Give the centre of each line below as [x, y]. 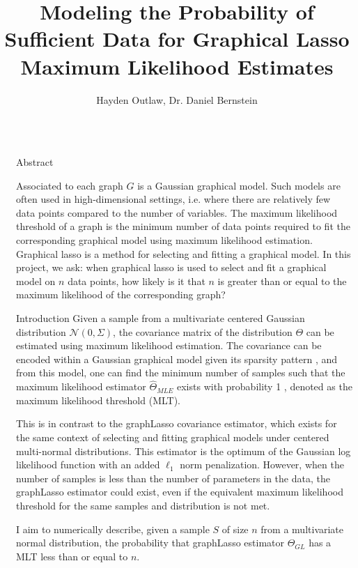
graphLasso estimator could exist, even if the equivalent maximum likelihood [180, 492]
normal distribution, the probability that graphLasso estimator [150, 543]
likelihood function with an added [88, 465]
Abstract [35, 162]
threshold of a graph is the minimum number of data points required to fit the [183, 226]
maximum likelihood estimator [81, 386]
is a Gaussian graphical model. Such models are [239, 185]
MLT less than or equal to [72, 556]
